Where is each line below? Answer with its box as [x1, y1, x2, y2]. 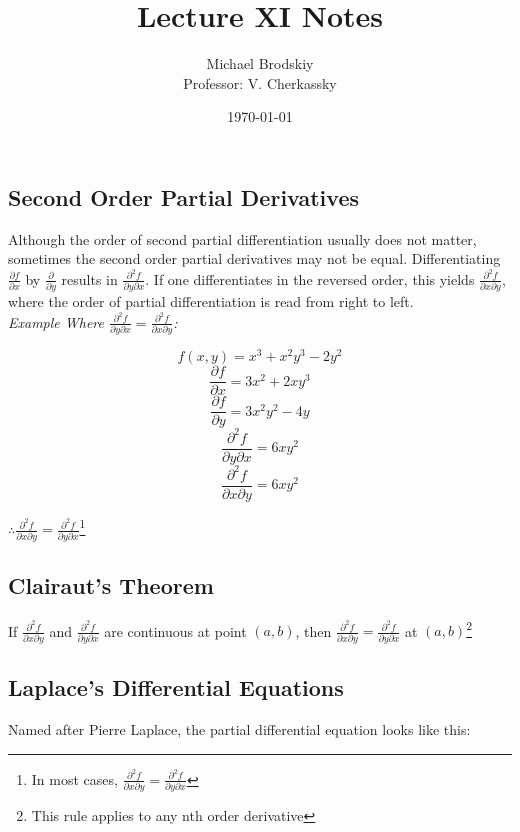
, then [295, 620, 332, 641]
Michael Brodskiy [206, 53, 314, 74]
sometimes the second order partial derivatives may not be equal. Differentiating [8, 248, 501, 269]
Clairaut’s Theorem [8, 569, 214, 600]
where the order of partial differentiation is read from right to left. [8, 291, 414, 312]
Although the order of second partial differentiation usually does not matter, [8, 228, 477, 249]
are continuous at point [104, 620, 247, 641]
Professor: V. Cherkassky [183, 72, 337, 93]
